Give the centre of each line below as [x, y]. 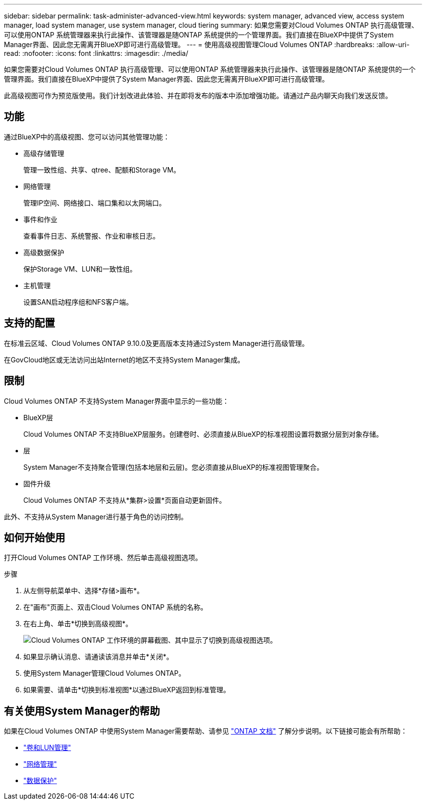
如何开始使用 [35, 537]
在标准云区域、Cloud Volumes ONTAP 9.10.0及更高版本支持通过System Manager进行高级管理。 [156, 343]
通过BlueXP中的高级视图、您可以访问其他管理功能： [87, 137]
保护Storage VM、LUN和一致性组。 [80, 269]
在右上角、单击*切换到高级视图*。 [78, 624]
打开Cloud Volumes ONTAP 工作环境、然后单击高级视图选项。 [103, 558]
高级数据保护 [44, 252]
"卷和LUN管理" [47, 748]
